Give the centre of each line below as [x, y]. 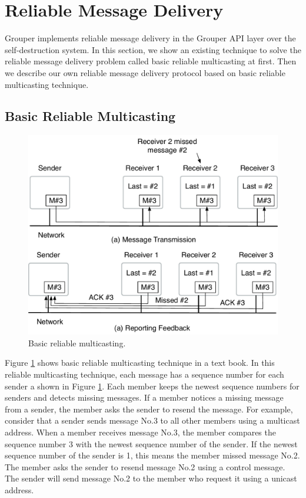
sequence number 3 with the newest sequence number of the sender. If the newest [151, 443]
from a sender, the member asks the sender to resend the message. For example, [149, 409]
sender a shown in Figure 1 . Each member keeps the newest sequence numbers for [152, 386]
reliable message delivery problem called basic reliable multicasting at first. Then [151, 61]
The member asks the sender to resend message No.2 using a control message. [145, 466]
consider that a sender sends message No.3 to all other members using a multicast [152, 420]
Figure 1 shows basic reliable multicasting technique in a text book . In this [140, 363]
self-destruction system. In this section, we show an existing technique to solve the [153, 49]
